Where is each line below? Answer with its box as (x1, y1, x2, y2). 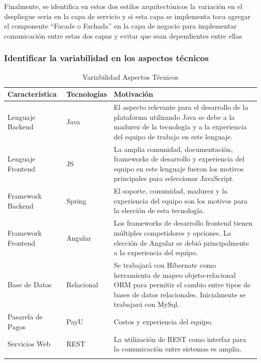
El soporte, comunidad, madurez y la (113, 186, 228, 196)
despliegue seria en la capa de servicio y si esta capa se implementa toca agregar (4, 11, 251, 21)
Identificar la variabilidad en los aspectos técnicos (4, 52, 209, 64)
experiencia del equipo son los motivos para (113, 195, 248, 206)
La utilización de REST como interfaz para (113, 333, 246, 344)
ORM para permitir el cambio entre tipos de (113, 279, 251, 290)
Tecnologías (66, 89, 107, 99)
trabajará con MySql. (113, 299, 180, 309)
